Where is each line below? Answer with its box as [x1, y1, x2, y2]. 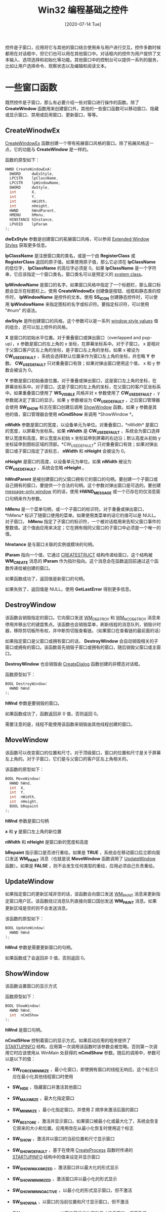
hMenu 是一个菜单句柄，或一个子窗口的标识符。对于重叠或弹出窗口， [5, 506, 147, 512]
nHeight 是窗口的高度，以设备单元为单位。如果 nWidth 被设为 [5, 458, 132, 465]
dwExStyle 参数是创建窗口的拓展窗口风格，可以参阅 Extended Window [5, 236, 150, 242]
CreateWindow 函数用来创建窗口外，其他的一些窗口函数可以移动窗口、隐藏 [5, 105, 159, 111]
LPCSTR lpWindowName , [9, 180, 61, 185]
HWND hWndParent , [9, 208, 56, 213]
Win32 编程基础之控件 [38, 4, 128, 16]
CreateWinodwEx [5, 127, 60, 135]
